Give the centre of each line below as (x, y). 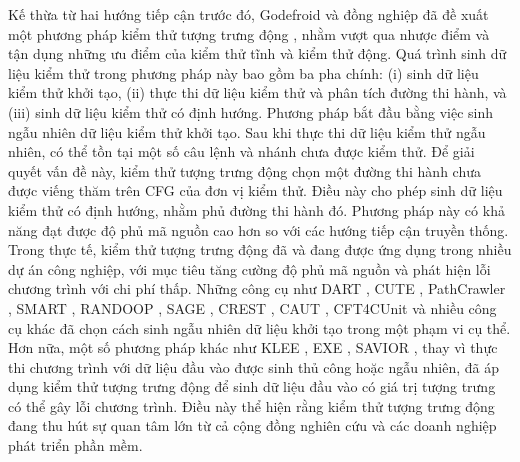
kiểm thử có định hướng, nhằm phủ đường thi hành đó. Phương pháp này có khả (256, 209)
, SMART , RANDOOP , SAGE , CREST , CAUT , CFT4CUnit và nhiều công (252, 307)
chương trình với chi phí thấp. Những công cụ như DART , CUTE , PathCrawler (257, 288)
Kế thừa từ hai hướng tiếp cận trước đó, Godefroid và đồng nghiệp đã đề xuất (248, 14)
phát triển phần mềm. (75, 445)
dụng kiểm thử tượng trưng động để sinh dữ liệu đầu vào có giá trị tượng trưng (252, 386)
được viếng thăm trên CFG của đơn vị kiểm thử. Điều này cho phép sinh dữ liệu (255, 190)
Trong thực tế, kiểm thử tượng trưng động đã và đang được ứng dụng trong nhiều (260, 249)
